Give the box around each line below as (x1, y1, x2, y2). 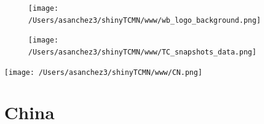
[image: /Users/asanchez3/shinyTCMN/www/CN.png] (4, 68, 203, 77)
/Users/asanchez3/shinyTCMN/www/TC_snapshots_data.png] (28, 47, 257, 56)
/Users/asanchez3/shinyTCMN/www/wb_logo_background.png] (28, 16, 261, 25)
